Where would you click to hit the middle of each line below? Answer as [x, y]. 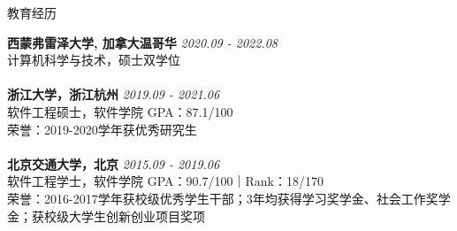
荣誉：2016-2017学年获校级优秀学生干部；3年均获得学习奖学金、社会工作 [217, 198]
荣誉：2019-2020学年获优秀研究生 [102, 129]
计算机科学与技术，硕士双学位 [94, 60]
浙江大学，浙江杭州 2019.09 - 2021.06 [114, 94]
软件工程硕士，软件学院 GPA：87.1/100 [120, 111]
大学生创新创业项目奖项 [137, 216]
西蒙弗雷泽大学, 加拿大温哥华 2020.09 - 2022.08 [142, 42]
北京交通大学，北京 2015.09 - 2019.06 [114, 163]
